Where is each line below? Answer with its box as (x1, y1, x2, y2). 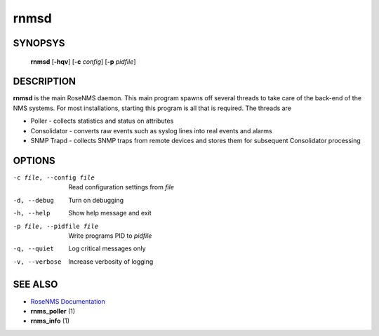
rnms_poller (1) (30, 307, 76, 315)
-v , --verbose (13, 257, 62, 266)
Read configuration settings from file (68, 183, 175, 191)
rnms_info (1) (30, 316, 70, 325)
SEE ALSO (13, 278, 58, 290)
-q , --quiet (13, 245, 54, 253)
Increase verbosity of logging (68, 257, 154, 266)
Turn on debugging (68, 196, 124, 204)
